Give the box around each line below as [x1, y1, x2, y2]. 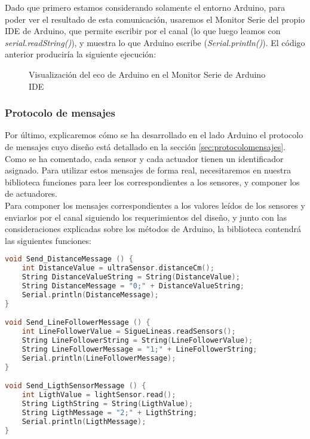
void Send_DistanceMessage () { [5, 255, 133, 264]
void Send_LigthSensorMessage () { [5, 382, 146, 391]
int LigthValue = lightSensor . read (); [22, 391, 176, 399]
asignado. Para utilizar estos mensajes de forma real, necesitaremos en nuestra [5, 164, 291, 176]
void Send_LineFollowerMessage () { [5, 318, 151, 327]
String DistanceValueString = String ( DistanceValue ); [22, 273, 240, 282]
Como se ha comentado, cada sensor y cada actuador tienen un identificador [5, 152, 284, 164]
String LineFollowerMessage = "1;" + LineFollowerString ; [22, 345, 257, 353]
